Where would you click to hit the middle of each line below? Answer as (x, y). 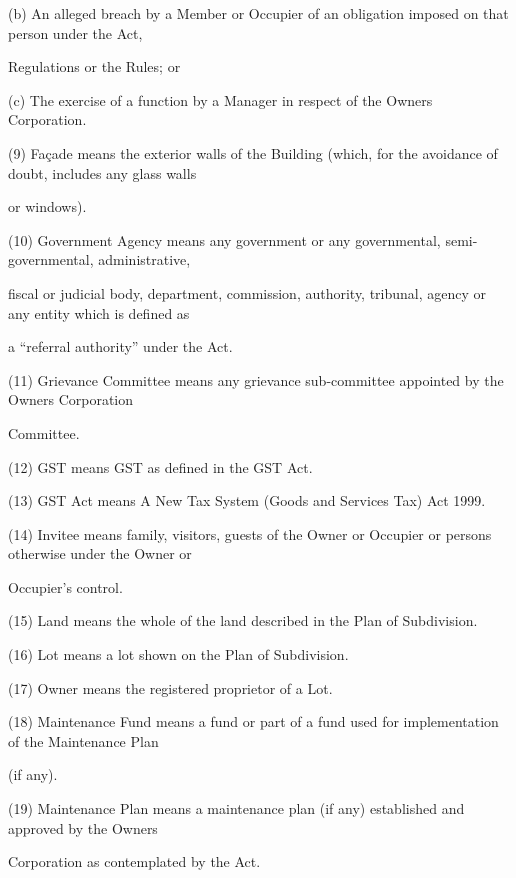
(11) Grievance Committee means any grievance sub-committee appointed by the (256, 379)
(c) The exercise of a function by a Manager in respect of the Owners (220, 99)
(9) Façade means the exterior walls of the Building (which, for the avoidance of (253, 152)
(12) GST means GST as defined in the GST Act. (160, 466)
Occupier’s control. (65, 586)
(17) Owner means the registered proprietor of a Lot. (170, 687)
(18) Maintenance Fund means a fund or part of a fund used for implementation (253, 721)
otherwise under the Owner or (100, 553)
